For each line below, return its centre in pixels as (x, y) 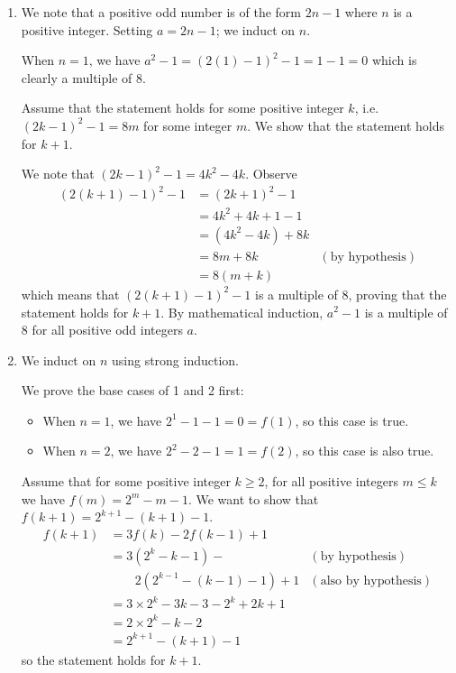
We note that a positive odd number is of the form (161, 12)
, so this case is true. (352, 420)
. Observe (271, 174)
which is (394, 60)
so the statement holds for (93, 659)
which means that (70, 294)
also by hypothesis (371, 581)
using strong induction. (175, 360)
